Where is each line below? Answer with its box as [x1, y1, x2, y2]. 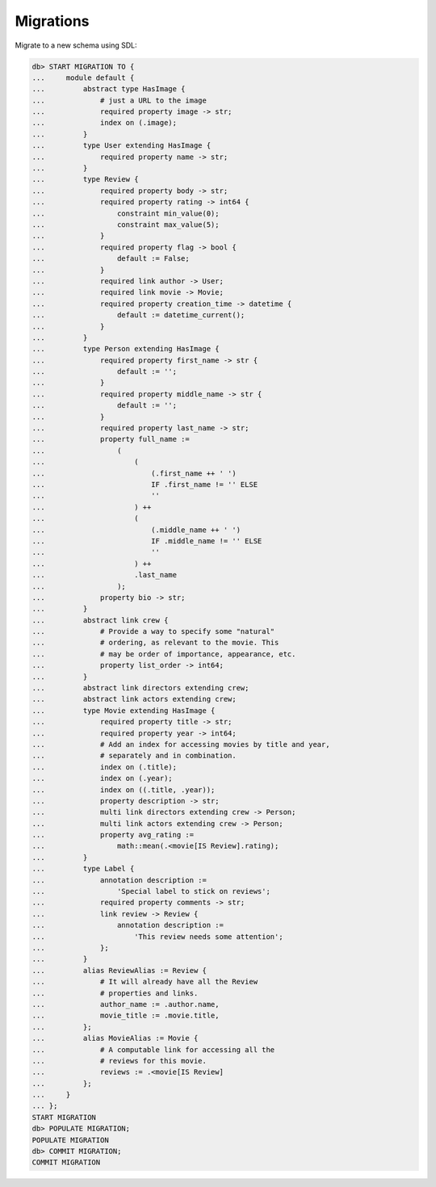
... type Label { [31, 864, 135, 874]
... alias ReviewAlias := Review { [31, 966, 208, 975]
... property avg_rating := [31, 830, 194, 840]
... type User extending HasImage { [31, 141, 212, 150]
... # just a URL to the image [31, 95, 208, 105]
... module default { [31, 73, 135, 82]
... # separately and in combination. [31, 751, 237, 761]
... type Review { [31, 174, 139, 184]
